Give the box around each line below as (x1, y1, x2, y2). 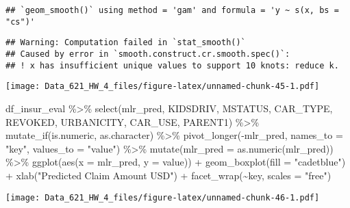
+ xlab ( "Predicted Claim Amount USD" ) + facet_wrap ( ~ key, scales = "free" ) (5, 168, 332, 182)
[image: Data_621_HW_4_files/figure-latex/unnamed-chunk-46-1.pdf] (5, 192, 320, 203)
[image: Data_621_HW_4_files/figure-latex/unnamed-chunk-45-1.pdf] (5, 81, 320, 92)
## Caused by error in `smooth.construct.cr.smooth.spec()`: (5, 49, 290, 59)
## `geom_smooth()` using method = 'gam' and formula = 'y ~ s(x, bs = (5, 5, 339, 15)
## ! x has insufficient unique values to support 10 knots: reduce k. (5, 60, 339, 70)
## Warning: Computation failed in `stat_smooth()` (5, 38, 246, 48)
